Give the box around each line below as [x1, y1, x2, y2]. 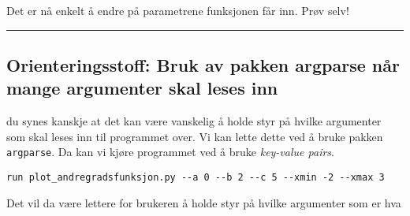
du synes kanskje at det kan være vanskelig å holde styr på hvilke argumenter [6, 113, 382, 129]
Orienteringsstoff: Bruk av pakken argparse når [6, 52, 400, 76]
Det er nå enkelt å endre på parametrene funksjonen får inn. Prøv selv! [6, 2, 349, 18]
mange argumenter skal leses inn [6, 76, 278, 100]
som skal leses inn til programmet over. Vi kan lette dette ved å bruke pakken [6, 128, 383, 144]
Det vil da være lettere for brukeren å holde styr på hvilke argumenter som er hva [6, 194, 401, 210]
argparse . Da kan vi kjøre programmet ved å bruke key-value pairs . [6, 143, 334, 160]
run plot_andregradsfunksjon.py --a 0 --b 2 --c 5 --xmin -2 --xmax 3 [6, 172, 385, 184]
